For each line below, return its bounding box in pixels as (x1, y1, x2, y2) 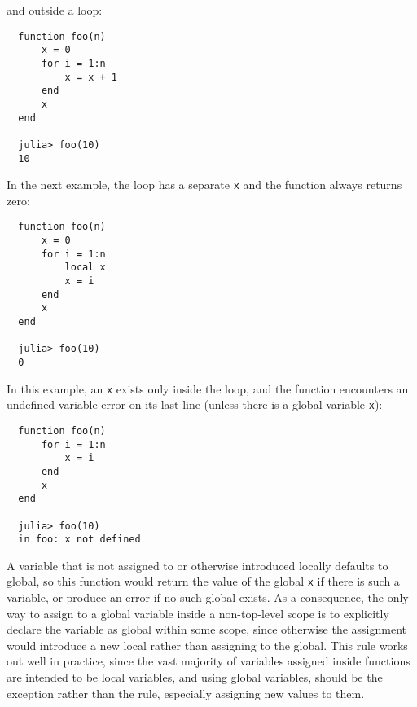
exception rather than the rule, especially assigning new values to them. (7, 684, 365, 701)
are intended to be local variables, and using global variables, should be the (7, 669, 383, 686)
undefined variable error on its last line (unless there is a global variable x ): (7, 396, 383, 413)
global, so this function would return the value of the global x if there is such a (7, 573, 400, 590)
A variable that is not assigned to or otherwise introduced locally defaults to (7, 556, 388, 573)
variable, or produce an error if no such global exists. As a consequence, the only (7, 589, 409, 606)
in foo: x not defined (18, 534, 141, 546)
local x (64, 261, 106, 274)
